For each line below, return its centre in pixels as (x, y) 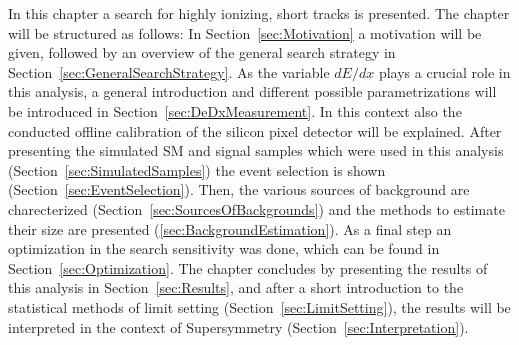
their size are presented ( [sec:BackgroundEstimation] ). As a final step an (230, 228)
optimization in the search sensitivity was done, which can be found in (224, 248)
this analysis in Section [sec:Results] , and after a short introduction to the (236, 287)
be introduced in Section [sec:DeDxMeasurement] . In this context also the (235, 110)
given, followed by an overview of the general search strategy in (202, 52)
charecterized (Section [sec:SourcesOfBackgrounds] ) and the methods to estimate (256, 208)
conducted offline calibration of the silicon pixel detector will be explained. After (255, 130)
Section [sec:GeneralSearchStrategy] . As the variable (169, 71)
